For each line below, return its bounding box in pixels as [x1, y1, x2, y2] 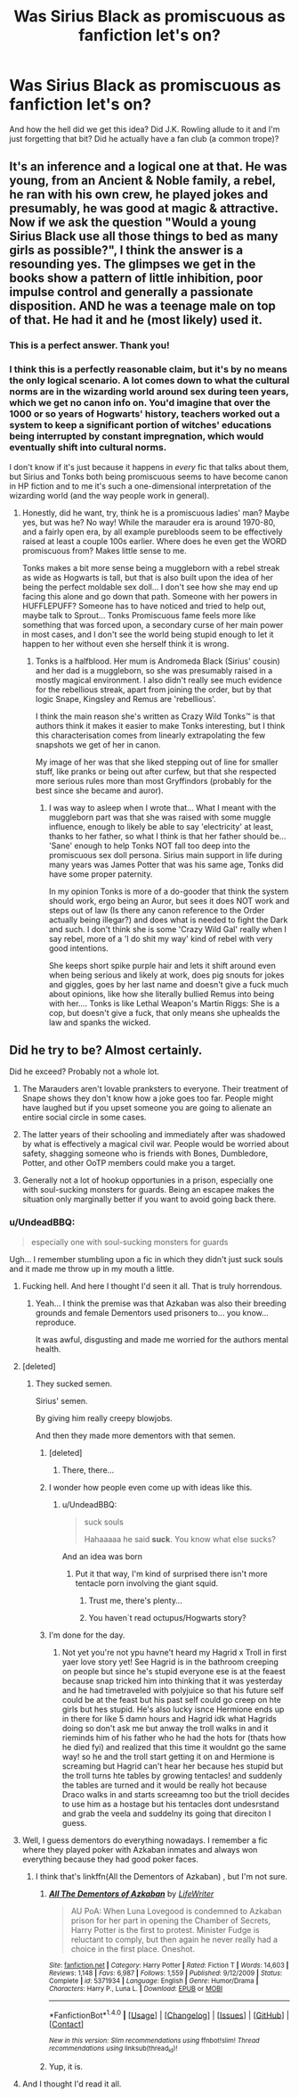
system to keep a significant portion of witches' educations [9, 419, 272, 432]
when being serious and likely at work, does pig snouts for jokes [48, 970, 285, 980]
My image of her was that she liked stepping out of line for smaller [35, 756, 279, 767]
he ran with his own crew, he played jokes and [9, 187, 269, 202]
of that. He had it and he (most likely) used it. [9, 312, 263, 327]
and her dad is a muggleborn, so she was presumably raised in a [35, 665, 273, 675]
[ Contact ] [48, 2019, 85, 2030]
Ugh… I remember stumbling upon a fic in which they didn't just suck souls [9, 1253, 283, 1264]
